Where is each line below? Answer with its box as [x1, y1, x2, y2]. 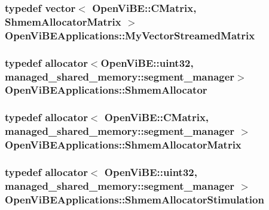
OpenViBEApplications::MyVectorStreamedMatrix [5, 27, 255, 42]
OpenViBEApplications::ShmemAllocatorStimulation [5, 192, 264, 206]
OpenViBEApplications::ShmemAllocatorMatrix [5, 137, 242, 152]
